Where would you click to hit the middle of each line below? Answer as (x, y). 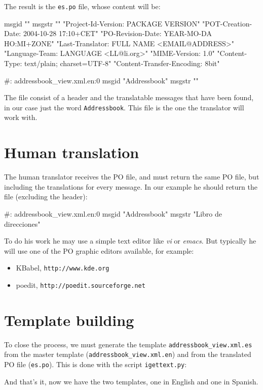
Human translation (72, 152)
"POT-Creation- (227, 23)
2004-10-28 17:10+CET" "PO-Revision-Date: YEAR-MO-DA (117, 33)
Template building (69, 320)
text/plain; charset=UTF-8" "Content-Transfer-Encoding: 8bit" (122, 63)
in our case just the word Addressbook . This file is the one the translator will (124, 107)
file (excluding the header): (46, 197)
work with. (21, 117)
